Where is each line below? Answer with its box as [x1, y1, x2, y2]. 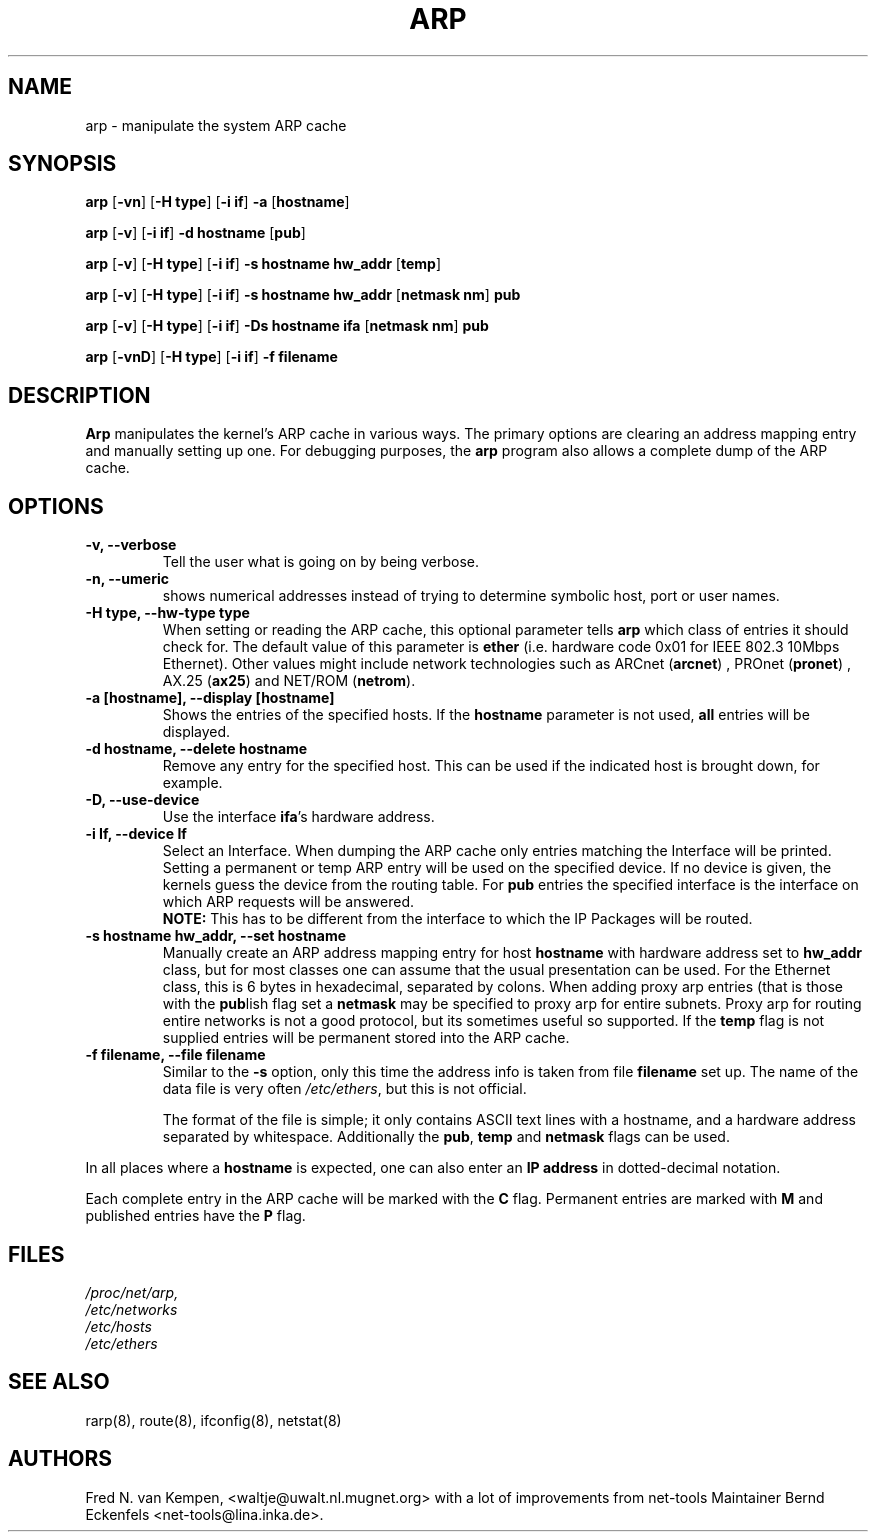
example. [162, 774, 223, 792]
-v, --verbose [85, 536, 177, 554]
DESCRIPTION [8, 382, 151, 408]
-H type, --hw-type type [85, 604, 250, 622]
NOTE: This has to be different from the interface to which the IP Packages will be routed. [162, 910, 753, 928]
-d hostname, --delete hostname [85, 740, 308, 758]
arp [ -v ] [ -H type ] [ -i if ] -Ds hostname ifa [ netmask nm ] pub [85, 317, 489, 335]
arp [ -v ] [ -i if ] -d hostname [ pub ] [85, 224, 306, 242]
